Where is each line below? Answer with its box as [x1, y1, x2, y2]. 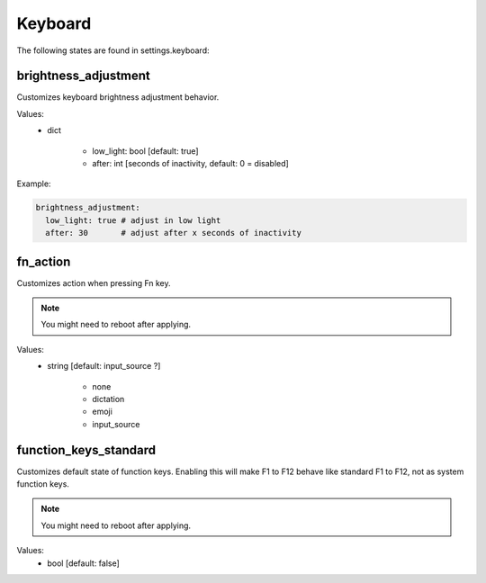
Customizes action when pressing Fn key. [16, 277, 171, 288]
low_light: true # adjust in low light [45, 215, 221, 225]
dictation [92, 394, 125, 405]
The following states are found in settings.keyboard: [16, 45, 210, 56]
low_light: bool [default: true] [92, 145, 199, 157]
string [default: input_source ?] [47, 361, 161, 372]
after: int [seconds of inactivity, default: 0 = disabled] [92, 158, 290, 169]
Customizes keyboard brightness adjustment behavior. [16, 92, 220, 103]
